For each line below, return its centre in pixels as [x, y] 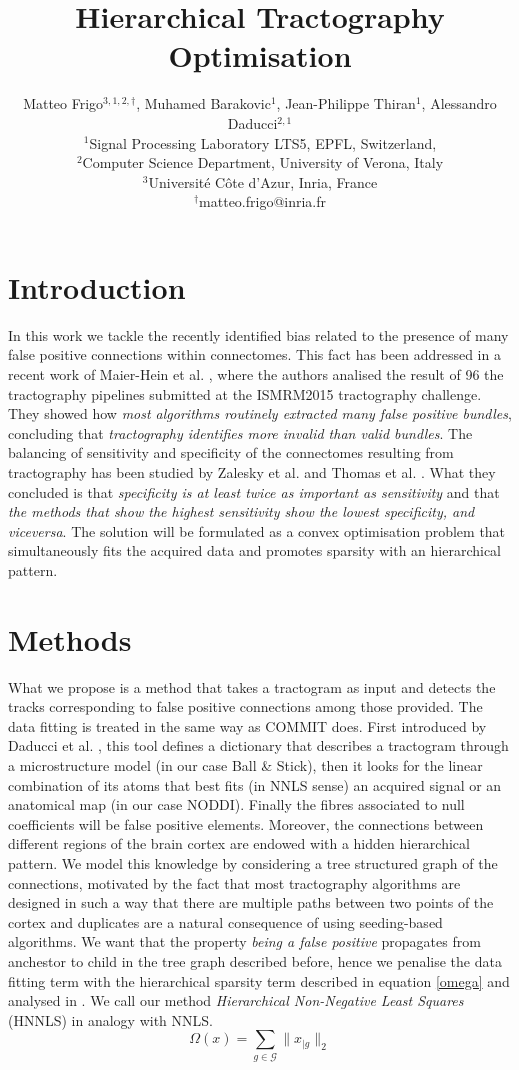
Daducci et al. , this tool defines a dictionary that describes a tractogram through [258, 745]
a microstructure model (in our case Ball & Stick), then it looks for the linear [245, 765]
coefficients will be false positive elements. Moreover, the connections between [246, 823]
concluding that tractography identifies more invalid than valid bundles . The [240, 432]
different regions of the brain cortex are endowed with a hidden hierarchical [239, 843]
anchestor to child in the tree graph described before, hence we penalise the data [255, 960]
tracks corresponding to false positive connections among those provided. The [245, 706]
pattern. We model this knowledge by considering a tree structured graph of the [253, 863]
